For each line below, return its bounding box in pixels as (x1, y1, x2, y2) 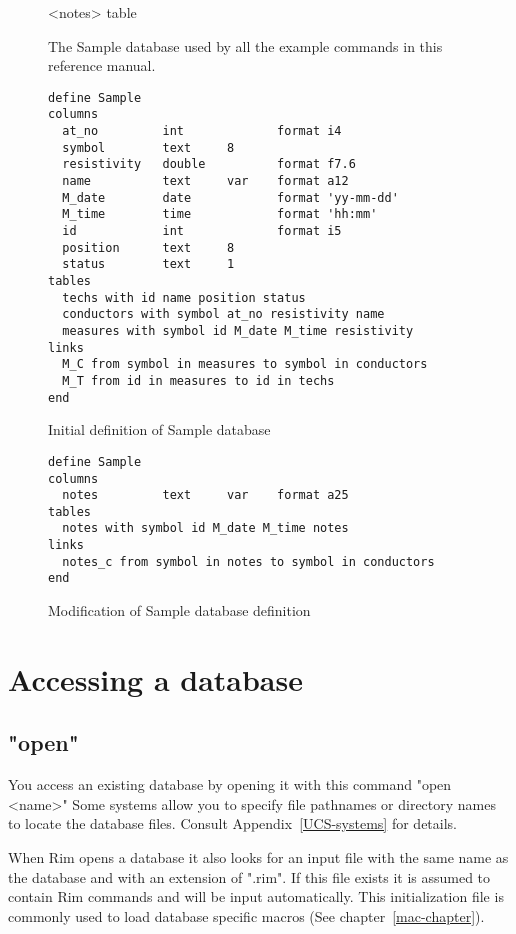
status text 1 (62, 257, 235, 272)
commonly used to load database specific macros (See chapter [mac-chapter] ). (8, 905, 485, 926)
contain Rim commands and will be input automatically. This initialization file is (8, 886, 504, 907)
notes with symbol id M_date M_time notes (62, 521, 349, 536)
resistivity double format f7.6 (62, 157, 356, 172)
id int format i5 (62, 224, 342, 239)
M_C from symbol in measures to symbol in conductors (62, 357, 428, 372)
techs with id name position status (62, 290, 306, 305)
